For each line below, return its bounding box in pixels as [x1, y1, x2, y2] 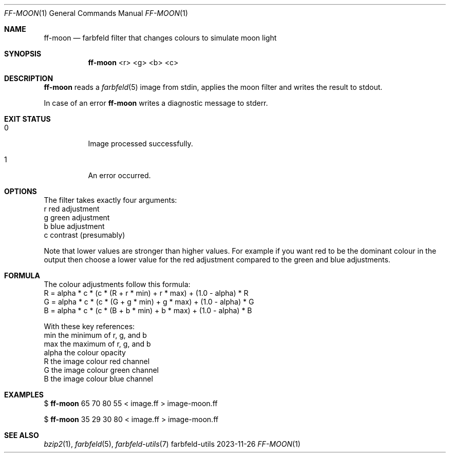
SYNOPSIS [4, 49, 42, 58]
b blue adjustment [44, 222, 105, 231]
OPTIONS [4, 187, 37, 196]
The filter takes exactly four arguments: [44, 196, 177, 204]
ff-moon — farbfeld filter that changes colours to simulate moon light [44, 33, 277, 42]
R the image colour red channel [44, 357, 150, 366]
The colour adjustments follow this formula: [44, 280, 191, 289]
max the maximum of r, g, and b [44, 339, 151, 348]
